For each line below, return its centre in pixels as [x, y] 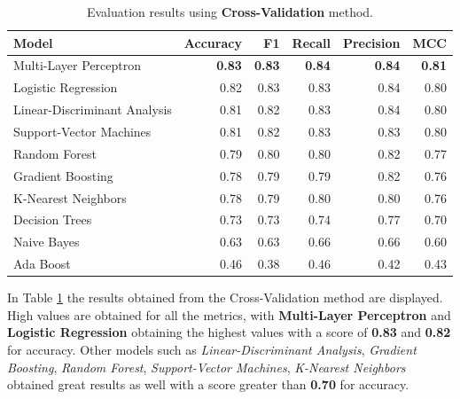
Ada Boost [42, 264]
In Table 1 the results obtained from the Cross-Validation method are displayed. [225, 297]
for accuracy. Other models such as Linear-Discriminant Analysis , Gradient [212, 349]
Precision [371, 42]
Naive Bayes [47, 242]
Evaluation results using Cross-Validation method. [230, 12]
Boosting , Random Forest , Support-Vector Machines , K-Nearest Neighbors [207, 367]
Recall [311, 42]
